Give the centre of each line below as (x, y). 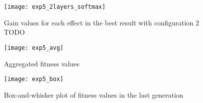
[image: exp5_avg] (34, 48)
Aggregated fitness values (42, 63)
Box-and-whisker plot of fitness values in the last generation (94, 94)
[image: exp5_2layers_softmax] (55, 7)
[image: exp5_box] (34, 79)
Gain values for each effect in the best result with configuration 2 (102, 22)
